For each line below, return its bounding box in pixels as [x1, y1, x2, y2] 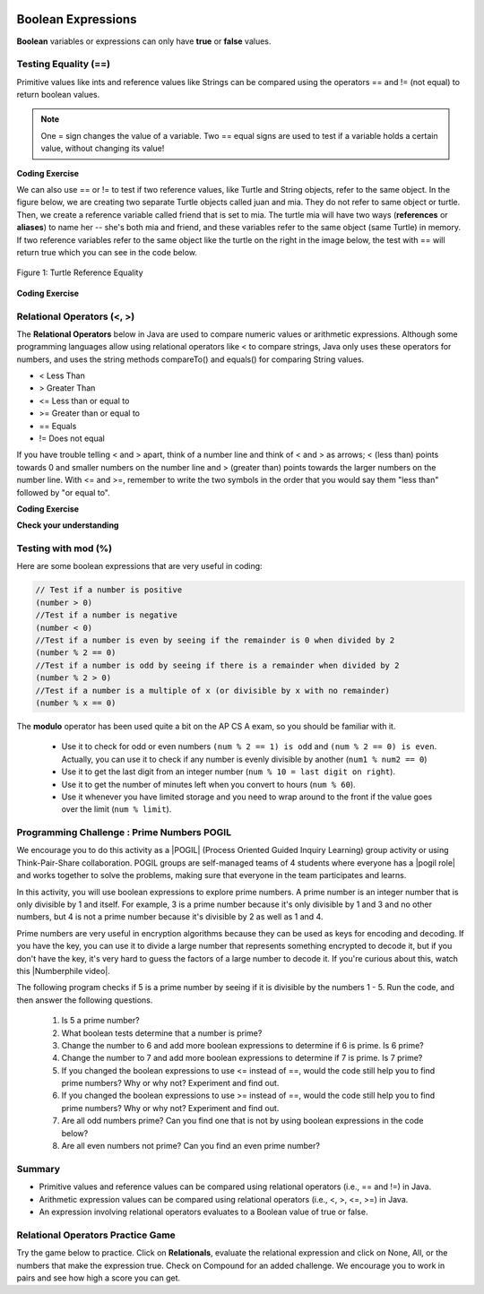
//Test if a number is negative [35, 610, 178, 620]
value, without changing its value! [40, 143, 165, 154]
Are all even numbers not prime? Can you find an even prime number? [61, 1141, 320, 1152]
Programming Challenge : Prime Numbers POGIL [16, 826, 232, 839]
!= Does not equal [39, 433, 105, 444]
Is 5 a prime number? [61, 1015, 140, 1026]
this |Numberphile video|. [16, 965, 111, 976]
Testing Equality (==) [16, 58, 111, 71]
